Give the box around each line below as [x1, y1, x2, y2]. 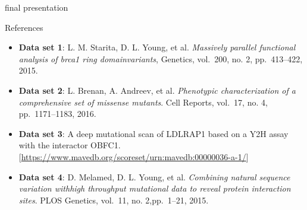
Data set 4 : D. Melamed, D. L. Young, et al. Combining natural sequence [18, 170, 290, 183]
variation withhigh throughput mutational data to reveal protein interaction [18, 182, 291, 195]
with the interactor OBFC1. [18, 139, 121, 151]
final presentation [5, 1, 68, 13]
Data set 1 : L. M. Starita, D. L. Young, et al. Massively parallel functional [18, 41, 296, 53]
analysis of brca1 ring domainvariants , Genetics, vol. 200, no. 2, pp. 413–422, [18, 52, 303, 65]
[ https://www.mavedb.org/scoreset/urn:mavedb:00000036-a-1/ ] [18, 150, 249, 163]
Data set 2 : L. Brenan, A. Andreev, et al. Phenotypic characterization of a [18, 84, 296, 96]
